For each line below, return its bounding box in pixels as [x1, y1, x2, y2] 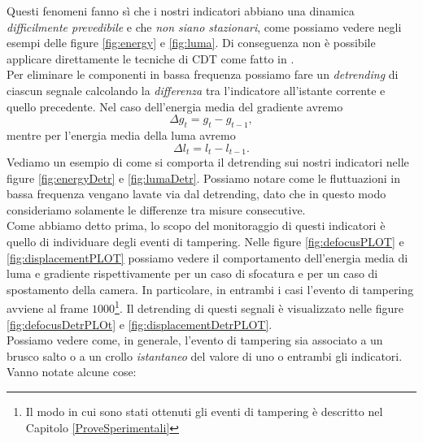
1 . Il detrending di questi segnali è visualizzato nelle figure [115, 297, 404, 316]
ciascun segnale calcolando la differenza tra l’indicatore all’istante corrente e [7, 81, 386, 98]
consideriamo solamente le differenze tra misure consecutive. [7, 201, 306, 218]
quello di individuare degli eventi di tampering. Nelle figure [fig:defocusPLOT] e [7, 232, 404, 249]
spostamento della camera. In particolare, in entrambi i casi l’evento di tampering [7, 280, 414, 297]
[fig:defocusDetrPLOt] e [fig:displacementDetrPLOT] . [7, 315, 273, 332]
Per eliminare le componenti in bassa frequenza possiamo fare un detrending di [7, 66, 399, 83]
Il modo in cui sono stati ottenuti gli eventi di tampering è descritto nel [25, 402, 383, 419]
